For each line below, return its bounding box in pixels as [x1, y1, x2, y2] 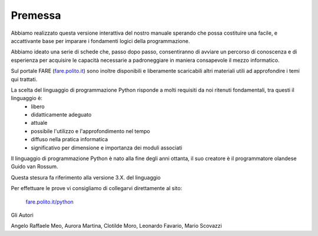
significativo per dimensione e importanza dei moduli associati [31, 144, 183, 151]
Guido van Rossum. [11, 163, 58, 170]
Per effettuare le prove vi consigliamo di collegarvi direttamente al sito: [11, 185, 183, 192]
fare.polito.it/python [25, 198, 74, 205]
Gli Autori [11, 211, 34, 218]
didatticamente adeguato [31, 111, 92, 118]
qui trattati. [11, 75, 38, 82]
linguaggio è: [11, 95, 42, 102]
